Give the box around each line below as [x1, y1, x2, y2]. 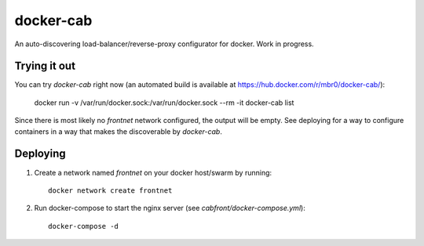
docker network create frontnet [48, 186, 173, 195]
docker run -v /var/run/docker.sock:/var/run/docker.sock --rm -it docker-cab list [34, 98, 294, 107]
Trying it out [14, 60, 76, 73]
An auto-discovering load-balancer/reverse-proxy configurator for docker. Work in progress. [14, 39, 314, 49]
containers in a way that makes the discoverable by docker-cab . [14, 126, 223, 136]
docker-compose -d [48, 222, 119, 230]
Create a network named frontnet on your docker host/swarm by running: [34, 168, 272, 177]
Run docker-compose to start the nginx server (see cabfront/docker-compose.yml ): [34, 204, 305, 213]
